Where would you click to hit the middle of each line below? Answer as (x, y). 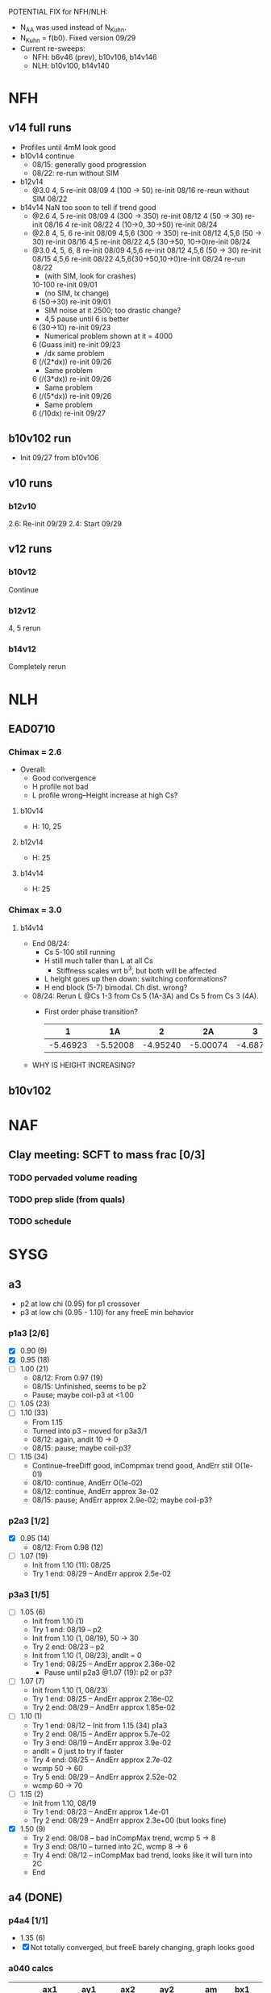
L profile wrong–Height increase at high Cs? (105, 795)
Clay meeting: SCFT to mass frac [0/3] (107, 1155)
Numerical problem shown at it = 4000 (108, 336)
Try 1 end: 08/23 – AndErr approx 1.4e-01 (100, 1811)
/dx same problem (74, 353)
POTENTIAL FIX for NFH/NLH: (58, 12)
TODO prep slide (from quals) (67, 1200)
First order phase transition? (91, 1011)
